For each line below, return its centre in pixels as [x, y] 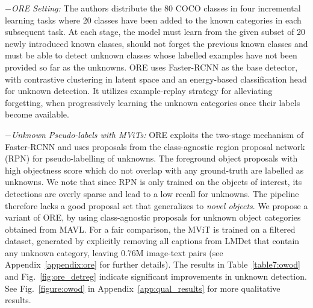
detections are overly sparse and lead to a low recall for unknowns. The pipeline [152, 193]
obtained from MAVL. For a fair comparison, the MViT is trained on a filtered [150, 229]
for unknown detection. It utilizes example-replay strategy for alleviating [139, 91]
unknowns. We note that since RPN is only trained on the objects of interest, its [153, 182]
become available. [37, 114]
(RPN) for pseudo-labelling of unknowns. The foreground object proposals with [151, 158]
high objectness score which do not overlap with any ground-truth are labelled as [154, 170]
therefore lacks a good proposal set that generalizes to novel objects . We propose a [156, 205]
